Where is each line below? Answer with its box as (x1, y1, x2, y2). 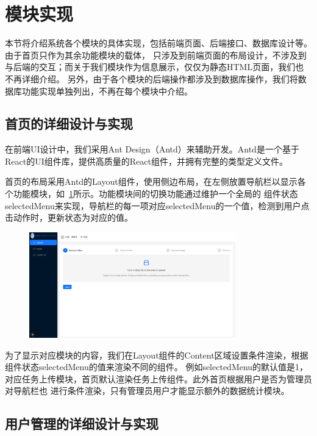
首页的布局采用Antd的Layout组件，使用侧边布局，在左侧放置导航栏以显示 (5, 175, 297, 188)
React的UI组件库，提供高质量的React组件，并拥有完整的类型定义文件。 (5, 154, 288, 167)
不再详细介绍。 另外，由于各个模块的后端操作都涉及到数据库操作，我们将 (5, 72, 298, 85)
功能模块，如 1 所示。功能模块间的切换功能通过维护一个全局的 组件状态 (13, 187, 298, 200)
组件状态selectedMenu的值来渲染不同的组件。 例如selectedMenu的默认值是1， (5, 360, 308, 373)
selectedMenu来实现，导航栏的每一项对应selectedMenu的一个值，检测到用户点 (5, 199, 310, 212)
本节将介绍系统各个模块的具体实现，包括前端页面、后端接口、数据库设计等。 (5, 37, 312, 49)
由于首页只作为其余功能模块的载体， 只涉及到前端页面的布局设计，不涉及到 (5, 48, 307, 61)
